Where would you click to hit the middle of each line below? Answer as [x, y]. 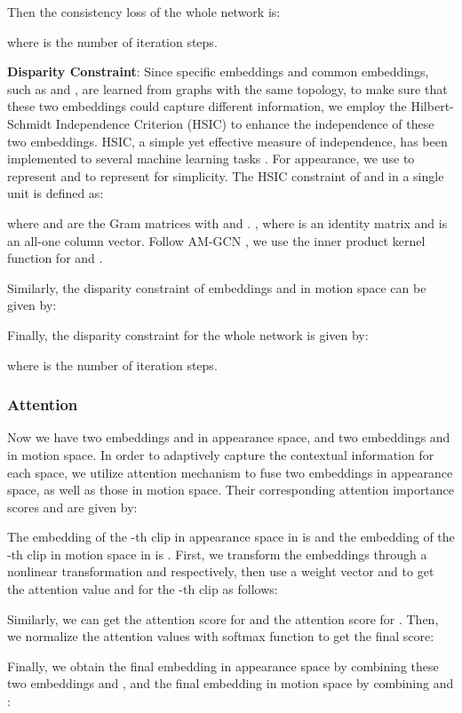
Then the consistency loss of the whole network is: [144, 12]
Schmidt [30, 123]
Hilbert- [432, 106]
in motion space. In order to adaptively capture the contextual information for [221, 454]
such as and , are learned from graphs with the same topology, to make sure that [227, 88]
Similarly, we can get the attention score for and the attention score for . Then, [223, 618]
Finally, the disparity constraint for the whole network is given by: [188, 334]
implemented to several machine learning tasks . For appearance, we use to [211, 158]
